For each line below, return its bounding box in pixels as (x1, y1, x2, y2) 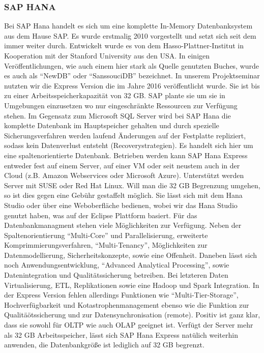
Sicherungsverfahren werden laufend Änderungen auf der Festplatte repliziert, (4, 130, 246, 140)
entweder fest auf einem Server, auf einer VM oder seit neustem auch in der (4, 160, 240, 170)
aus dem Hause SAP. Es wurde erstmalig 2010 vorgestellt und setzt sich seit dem (4, 30, 256, 41)
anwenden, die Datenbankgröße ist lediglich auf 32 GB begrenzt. (4, 339, 204, 350)
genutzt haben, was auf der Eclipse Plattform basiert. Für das (4, 210, 197, 220)
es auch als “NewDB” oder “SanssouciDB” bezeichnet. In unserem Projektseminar (4, 70, 260, 81)
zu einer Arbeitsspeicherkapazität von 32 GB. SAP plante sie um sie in (4, 90, 225, 101)
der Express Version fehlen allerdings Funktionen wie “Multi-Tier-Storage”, (4, 289, 239, 300)
